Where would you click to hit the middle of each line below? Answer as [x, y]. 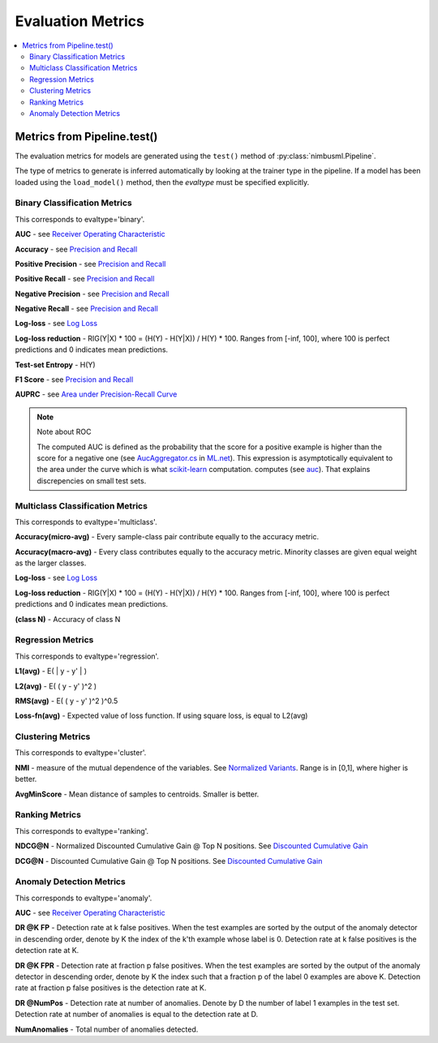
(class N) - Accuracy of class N [68, 619]
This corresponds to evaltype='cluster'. [81, 753]
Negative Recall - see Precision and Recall [86, 309]
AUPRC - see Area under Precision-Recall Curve [96, 394]
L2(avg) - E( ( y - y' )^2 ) [56, 686]
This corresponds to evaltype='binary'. [80, 219]
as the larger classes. [51, 563]
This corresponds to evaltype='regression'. [87, 656]
